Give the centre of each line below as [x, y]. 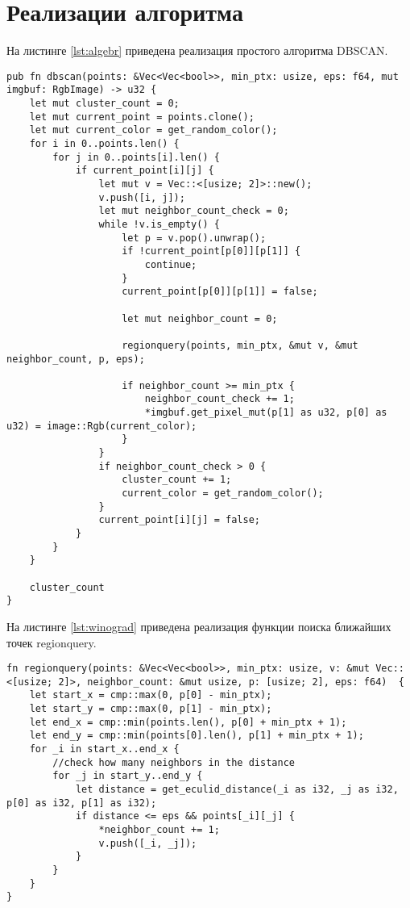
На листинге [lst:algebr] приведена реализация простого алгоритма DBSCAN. [197, 50]
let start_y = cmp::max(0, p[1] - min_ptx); [151, 709]
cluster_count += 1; [177, 480]
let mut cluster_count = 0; [104, 104]
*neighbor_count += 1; [159, 830]
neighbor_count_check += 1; [219, 399]
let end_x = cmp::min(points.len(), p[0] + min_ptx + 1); [188, 722]
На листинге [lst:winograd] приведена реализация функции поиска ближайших [199, 626]
